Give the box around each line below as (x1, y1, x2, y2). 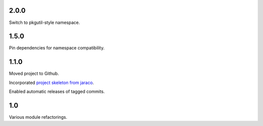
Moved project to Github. (9, 71, 59, 77)
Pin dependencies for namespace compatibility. (9, 45, 105, 51)
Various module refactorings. (9, 114, 68, 120)
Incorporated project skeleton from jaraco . (9, 80, 94, 85)
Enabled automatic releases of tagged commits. (9, 88, 105, 95)
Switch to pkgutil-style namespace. (9, 20, 80, 25)
